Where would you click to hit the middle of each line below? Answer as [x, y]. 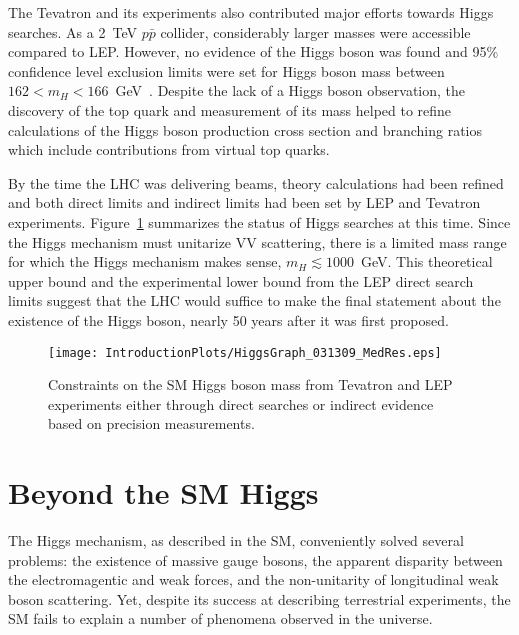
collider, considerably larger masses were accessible [315, 31]
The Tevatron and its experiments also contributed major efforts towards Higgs [251, 12]
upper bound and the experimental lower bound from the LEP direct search [241, 280]
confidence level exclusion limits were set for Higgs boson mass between [226, 70]
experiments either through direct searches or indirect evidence [241, 403]
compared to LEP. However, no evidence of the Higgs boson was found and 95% [253, 51]
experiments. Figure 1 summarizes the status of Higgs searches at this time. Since [259, 221]
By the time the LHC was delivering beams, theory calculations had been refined [256, 182]
